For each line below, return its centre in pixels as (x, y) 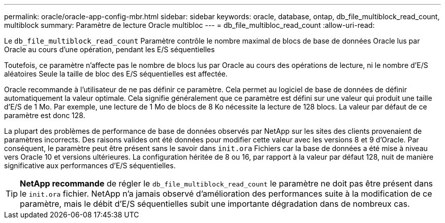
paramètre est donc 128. (45, 115)
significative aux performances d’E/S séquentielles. (90, 165)
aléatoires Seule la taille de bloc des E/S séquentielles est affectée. (116, 74)
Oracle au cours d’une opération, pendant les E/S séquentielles (109, 49)
